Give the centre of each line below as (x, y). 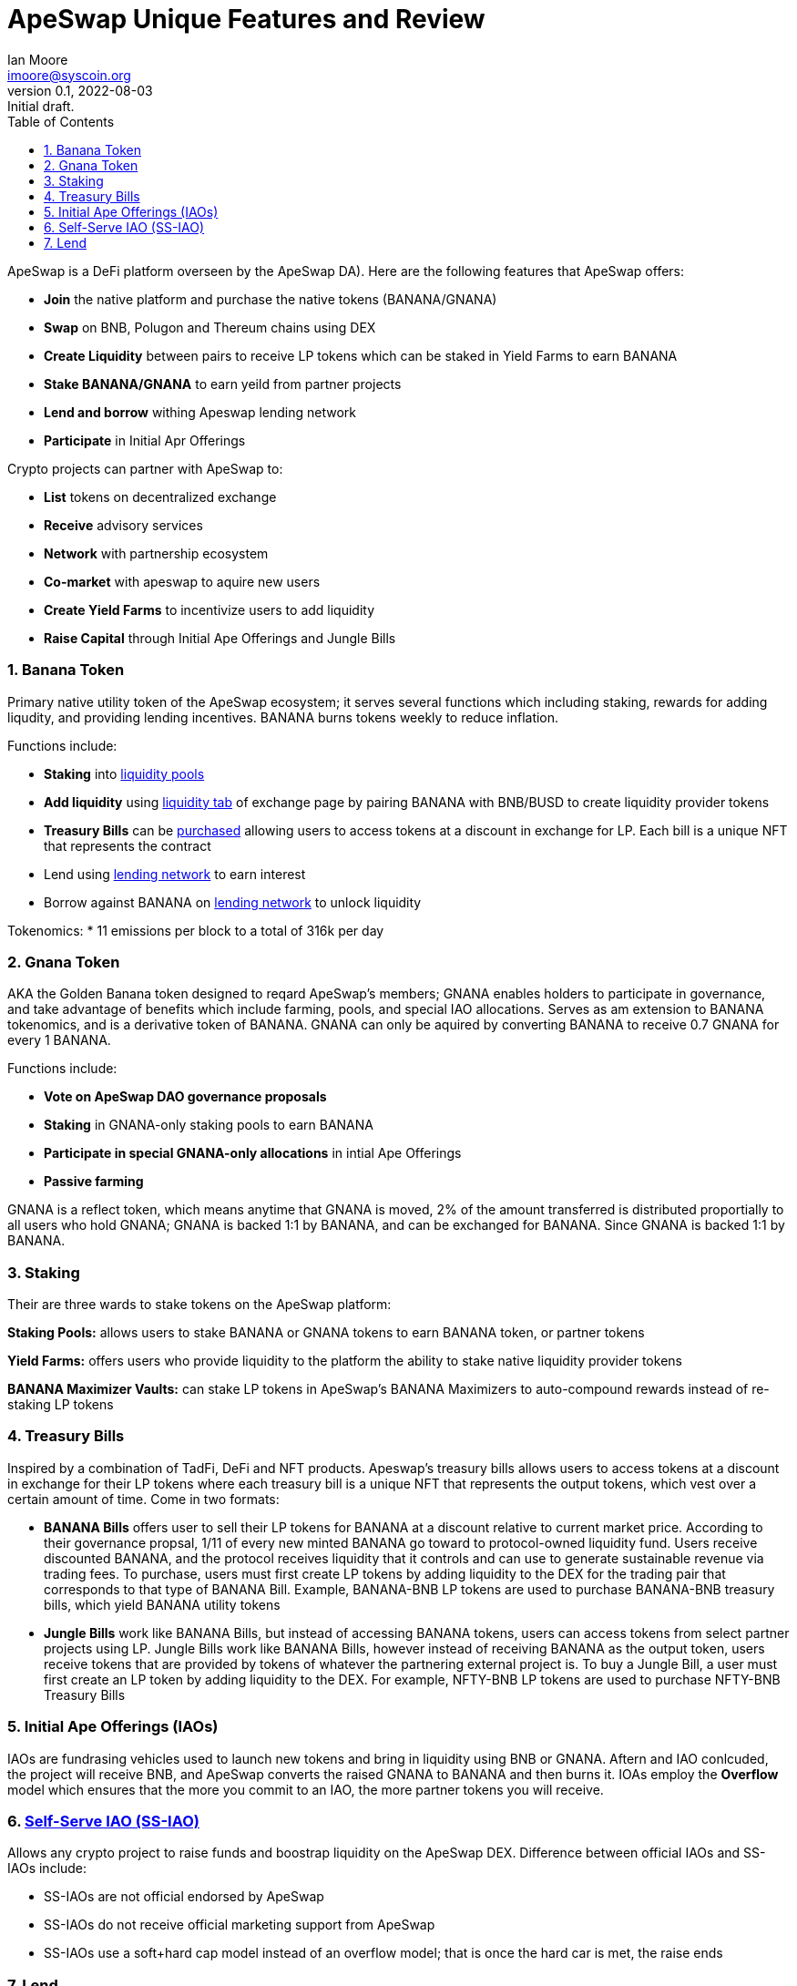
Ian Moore (38, 59)
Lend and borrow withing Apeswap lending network (200, 412)
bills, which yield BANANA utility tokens (162, 1604)
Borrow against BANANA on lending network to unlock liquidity (233, 902)
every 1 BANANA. (59, 1040)
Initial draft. (41, 106)
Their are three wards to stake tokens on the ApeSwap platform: (199, 1304)
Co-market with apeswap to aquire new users (182, 581)
